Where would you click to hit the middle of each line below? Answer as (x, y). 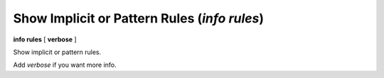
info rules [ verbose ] (45, 39)
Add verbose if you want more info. (65, 65)
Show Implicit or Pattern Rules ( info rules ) (139, 18)
